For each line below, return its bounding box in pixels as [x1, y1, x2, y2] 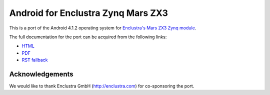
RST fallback [21, 57, 48, 63]
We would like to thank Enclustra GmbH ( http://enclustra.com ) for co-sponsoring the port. [9, 83, 194, 89]
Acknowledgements [9, 70, 73, 78]
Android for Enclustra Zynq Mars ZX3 [9, 7, 168, 18]
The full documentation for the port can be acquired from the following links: [9, 34, 167, 40]
